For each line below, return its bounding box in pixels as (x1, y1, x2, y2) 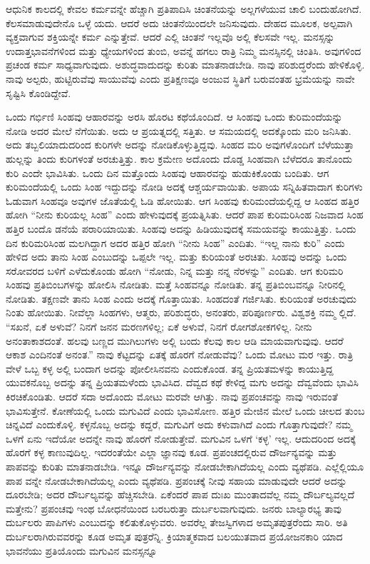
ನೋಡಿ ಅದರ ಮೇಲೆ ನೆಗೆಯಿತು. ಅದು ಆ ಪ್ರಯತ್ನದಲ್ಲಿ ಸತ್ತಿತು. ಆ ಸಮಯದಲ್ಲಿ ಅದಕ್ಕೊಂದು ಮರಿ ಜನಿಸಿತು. (6, 123, 351, 138)
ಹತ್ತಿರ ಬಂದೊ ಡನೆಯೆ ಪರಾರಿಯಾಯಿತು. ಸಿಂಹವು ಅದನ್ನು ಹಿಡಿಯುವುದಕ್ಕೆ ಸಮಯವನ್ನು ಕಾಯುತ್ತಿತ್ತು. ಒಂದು (6, 221, 356, 236)
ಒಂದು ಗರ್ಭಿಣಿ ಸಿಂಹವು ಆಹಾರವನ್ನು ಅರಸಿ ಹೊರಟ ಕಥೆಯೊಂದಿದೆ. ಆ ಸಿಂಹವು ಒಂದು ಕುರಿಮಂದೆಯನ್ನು (6, 109, 343, 124)
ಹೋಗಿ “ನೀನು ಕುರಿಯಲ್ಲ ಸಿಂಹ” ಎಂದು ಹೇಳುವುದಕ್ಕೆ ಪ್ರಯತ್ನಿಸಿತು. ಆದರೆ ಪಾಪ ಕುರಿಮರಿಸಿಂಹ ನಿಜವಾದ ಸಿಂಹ (6, 207, 364, 222)
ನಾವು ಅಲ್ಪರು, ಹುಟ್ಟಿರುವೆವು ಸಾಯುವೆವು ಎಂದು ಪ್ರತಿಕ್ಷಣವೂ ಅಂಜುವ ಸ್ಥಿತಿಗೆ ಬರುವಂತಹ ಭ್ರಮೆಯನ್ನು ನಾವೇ (6, 71, 355, 86)
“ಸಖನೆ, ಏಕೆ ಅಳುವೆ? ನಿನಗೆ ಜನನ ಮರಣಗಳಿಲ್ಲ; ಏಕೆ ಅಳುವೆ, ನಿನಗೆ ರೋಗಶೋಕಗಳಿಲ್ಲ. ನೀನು (6, 319, 312, 334)
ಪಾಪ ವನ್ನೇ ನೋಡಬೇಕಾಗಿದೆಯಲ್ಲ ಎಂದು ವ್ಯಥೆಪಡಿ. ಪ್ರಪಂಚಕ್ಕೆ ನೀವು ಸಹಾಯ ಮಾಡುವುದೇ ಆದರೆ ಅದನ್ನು (6, 473, 347, 488)
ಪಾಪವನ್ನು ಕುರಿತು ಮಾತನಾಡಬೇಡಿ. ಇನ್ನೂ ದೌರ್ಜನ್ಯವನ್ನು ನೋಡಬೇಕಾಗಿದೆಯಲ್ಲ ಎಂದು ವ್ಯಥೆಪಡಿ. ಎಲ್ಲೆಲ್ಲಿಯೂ (6, 459, 364, 473)
